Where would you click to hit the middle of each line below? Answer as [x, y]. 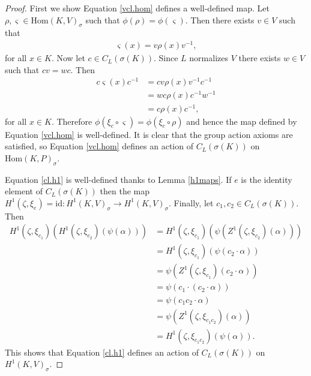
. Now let [68, 58]
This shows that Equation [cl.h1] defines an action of [102, 352]
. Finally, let [191, 202]
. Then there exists [220, 19]
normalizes [209, 58]
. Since [166, 58]
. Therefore [72, 121]
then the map [125, 191]
